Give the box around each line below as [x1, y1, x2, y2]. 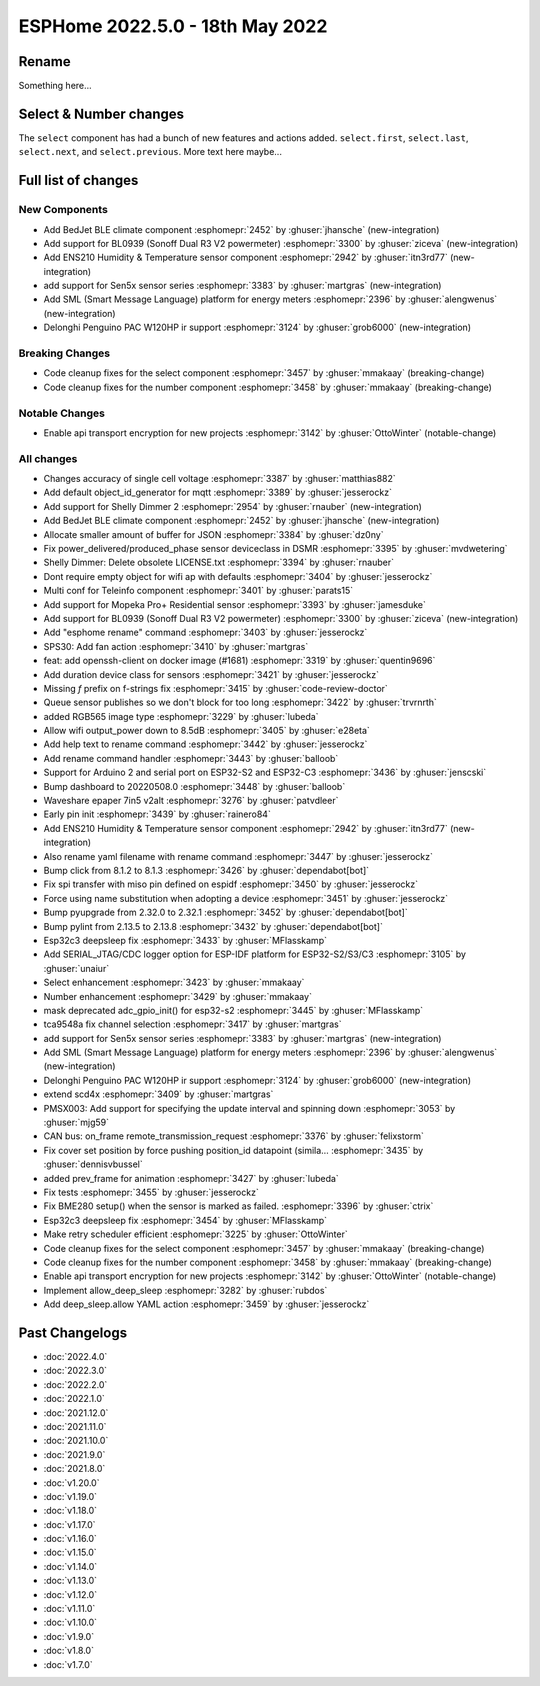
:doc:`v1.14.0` [43, 1560, 98, 1572]
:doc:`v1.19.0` [43, 1490, 97, 1502]
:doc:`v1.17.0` [43, 1518, 96, 1530]
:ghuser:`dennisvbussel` [43, 1158, 144, 1170]
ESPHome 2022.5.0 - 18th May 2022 [18, 15, 328, 37]
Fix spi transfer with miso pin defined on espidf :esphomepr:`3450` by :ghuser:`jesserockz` [43, 878, 419, 890]
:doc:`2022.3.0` [43, 1365, 108, 1377]
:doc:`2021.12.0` [43, 1406, 109, 1419]
